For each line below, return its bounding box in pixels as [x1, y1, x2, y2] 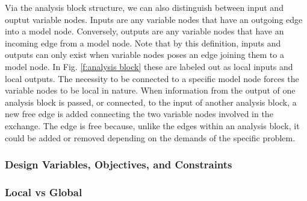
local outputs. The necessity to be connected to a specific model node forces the [5, 72, 299, 85]
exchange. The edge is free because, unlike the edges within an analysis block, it [5, 119, 300, 132]
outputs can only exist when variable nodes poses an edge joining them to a [5, 48, 284, 61]
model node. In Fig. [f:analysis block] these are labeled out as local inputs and [5, 60, 293, 72]
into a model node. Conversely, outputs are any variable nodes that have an [5, 25, 284, 37]
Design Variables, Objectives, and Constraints [5, 157, 232, 172]
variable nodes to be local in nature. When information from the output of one [5, 84, 296, 97]
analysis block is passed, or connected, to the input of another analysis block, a [5, 95, 297, 108]
